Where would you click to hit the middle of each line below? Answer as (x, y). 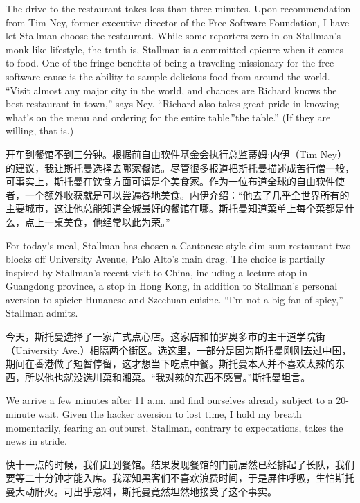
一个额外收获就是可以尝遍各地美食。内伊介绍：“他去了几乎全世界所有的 (187, 194)
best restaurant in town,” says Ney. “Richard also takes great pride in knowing (172, 104)
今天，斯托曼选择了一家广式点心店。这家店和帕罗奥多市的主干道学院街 (165, 336)
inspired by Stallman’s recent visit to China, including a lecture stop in (157, 272)
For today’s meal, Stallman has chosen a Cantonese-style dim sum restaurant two (178, 245)
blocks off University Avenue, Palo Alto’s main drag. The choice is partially (165, 259)
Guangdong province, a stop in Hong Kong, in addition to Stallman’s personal (172, 286)
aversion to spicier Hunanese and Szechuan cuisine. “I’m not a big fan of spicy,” (174, 299)
